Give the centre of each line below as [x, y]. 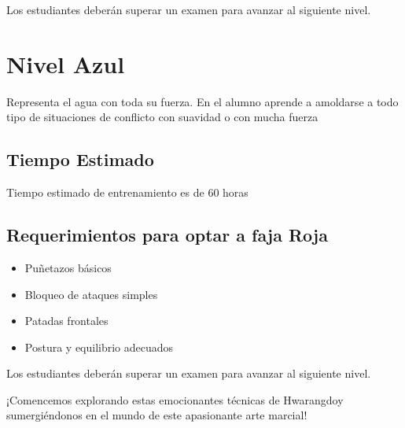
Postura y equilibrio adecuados [99, 347]
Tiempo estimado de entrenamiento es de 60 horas [127, 192]
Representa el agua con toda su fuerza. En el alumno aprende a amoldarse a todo [202, 101]
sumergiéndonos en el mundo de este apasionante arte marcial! [157, 415]
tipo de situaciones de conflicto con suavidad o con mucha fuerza [162, 117]
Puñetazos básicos [68, 267]
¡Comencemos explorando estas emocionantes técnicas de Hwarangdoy [175, 399]
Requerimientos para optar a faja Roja [167, 235]
